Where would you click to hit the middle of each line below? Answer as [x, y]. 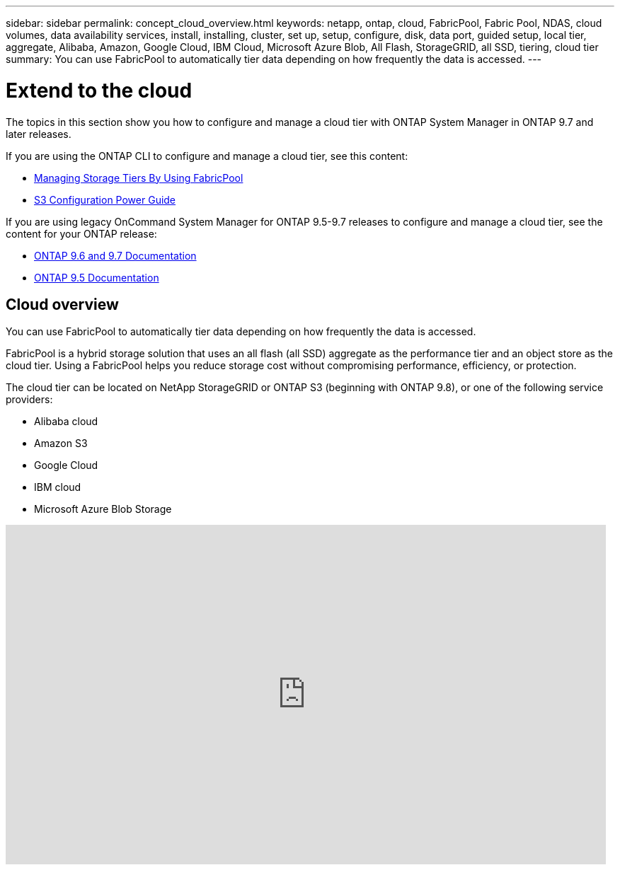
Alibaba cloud [66, 422]
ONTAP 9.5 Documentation [97, 277]
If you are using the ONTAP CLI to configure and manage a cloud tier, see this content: [207, 156]
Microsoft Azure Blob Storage [103, 509]
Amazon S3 [61, 443]
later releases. [39, 134]
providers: [29, 400]
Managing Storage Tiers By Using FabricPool [139, 178]
